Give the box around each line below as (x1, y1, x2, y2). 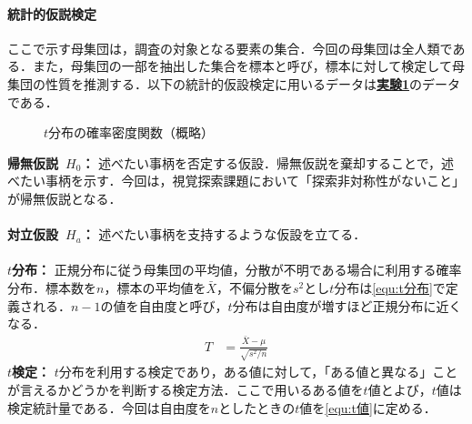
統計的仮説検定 (7, 4, 96, 23)
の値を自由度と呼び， (100, 296, 228, 315)
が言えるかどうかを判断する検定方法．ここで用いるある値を (7, 379, 364, 399)
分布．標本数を (7, 278, 96, 297)
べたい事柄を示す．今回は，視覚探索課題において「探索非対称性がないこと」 (7, 171, 466, 190)
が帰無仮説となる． (7, 188, 122, 207)
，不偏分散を (216, 278, 293, 297)
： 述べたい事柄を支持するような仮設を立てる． (81, 225, 367, 244)
